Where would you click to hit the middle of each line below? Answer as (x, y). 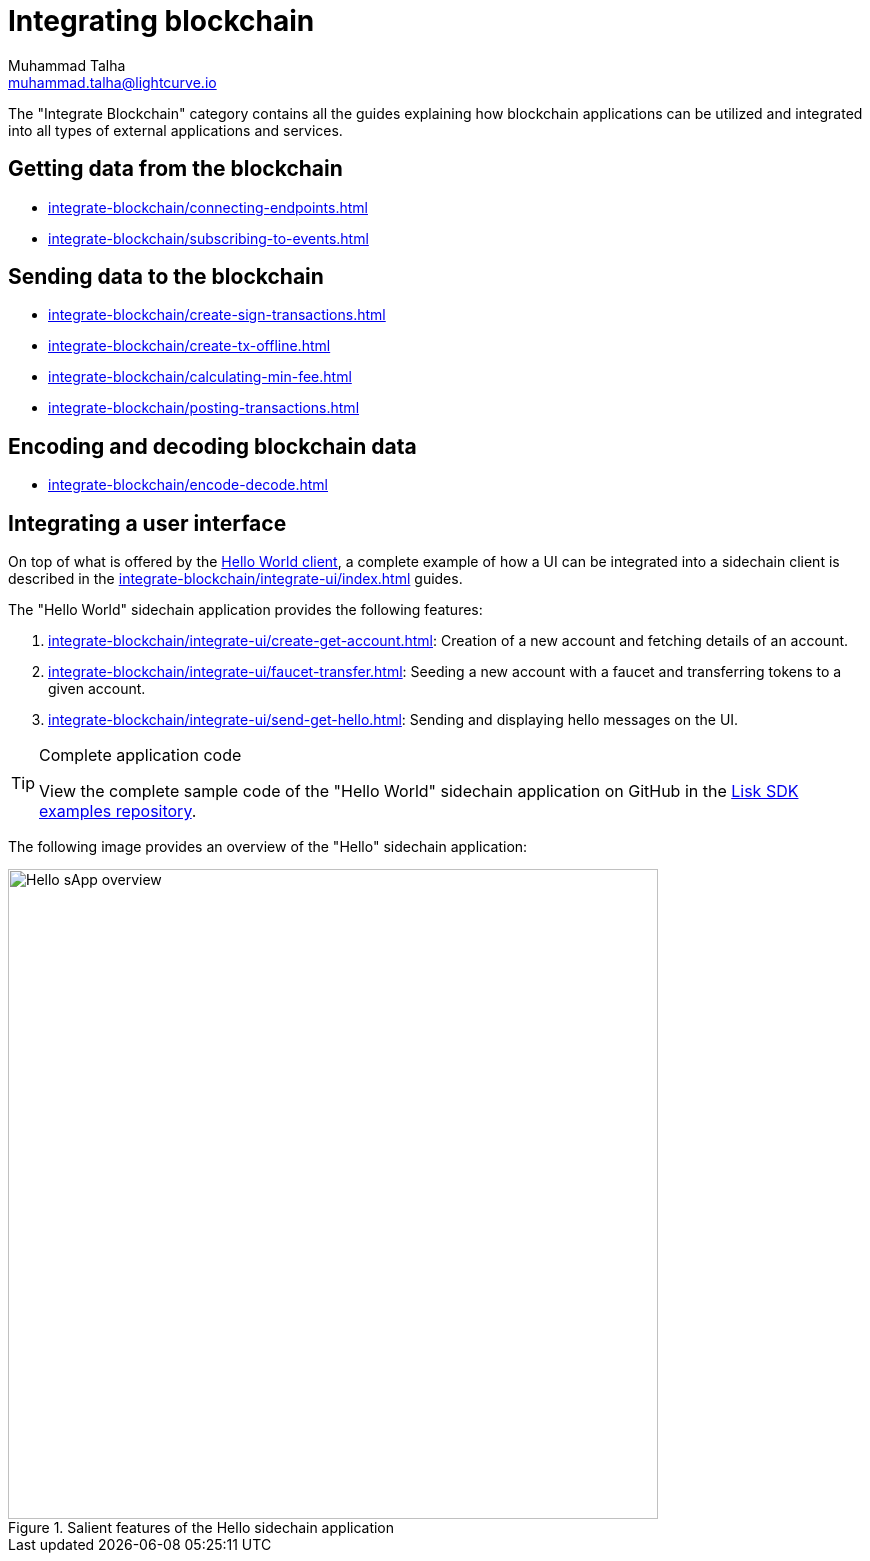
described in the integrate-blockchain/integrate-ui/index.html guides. (235, 579)
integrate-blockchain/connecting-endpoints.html (208, 207)
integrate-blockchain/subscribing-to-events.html (208, 238)
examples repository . (118, 811)
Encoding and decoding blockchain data (212, 446)
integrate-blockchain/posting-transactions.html (204, 408)
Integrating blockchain (161, 21)
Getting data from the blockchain (175, 169)
